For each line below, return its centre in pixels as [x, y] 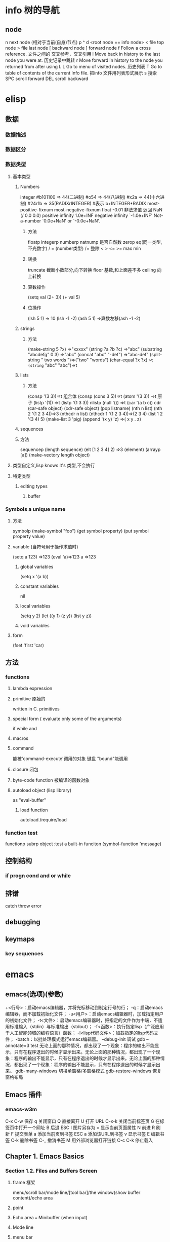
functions [17, 677]
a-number [31, 220]
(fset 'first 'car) [28, 645]
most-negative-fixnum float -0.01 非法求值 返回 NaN [108, 210]
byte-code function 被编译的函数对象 [51, 780]
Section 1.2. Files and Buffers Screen [51, 1171]
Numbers [30, 186]
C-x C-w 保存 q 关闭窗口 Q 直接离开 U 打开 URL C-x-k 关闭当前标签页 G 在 [83, 1121]
